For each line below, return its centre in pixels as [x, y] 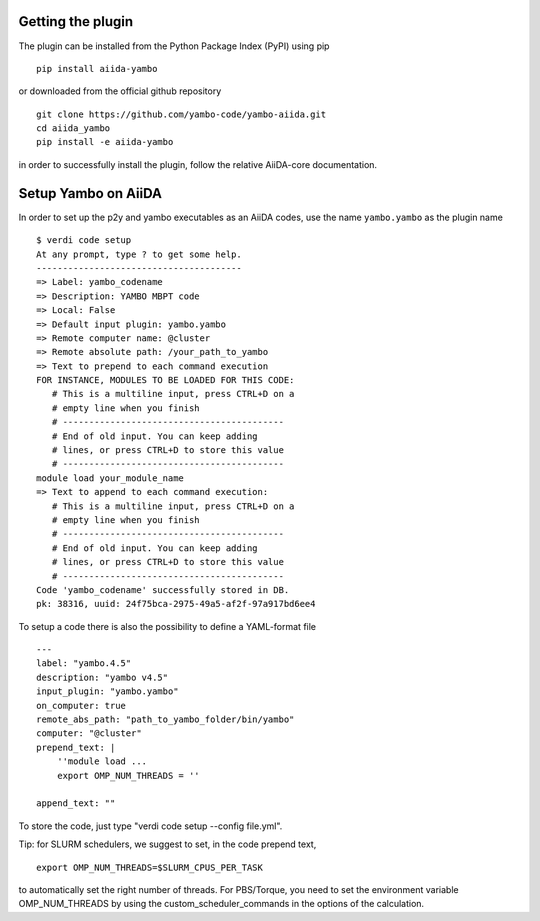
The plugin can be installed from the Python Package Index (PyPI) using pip [174, 46]
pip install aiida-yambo [97, 68]
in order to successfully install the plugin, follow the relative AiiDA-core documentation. [198, 164]
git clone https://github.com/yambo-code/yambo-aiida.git [181, 114]
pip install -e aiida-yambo [105, 142]
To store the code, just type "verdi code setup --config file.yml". [150, 826]
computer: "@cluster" [89, 733]
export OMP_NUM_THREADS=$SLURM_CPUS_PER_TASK [150, 867]
